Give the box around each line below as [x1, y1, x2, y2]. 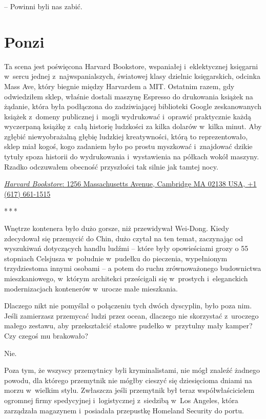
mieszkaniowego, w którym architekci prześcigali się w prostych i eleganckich [4, 273, 248, 283]
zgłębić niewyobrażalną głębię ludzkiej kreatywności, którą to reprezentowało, [4, 131, 248, 141]
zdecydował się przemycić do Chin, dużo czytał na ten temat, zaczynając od [4, 233, 243, 243]
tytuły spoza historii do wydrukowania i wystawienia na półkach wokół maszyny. [4, 151, 259, 162]
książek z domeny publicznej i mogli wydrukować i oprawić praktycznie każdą [4, 111, 252, 121]
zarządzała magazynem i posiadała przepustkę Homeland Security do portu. [4, 405, 244, 415]
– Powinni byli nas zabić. [4, 1, 83, 11]
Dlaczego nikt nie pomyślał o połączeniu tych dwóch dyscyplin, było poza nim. [4, 300, 252, 311]
